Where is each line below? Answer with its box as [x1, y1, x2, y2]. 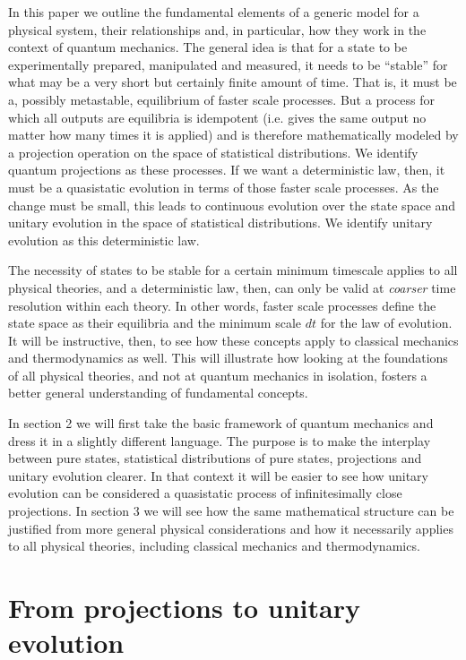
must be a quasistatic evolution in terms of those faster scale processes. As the [8, 177, 439, 196]
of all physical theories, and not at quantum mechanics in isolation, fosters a [8, 365, 427, 384]
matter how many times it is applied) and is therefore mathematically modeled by [8, 125, 459, 144]
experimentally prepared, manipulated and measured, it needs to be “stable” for [8, 55, 448, 73]
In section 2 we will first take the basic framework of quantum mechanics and [8, 414, 434, 433]
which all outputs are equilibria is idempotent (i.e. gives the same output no [8, 107, 427, 126]
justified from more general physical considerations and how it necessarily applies [8, 519, 453, 537]
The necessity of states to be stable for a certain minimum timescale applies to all [8, 261, 458, 279]
